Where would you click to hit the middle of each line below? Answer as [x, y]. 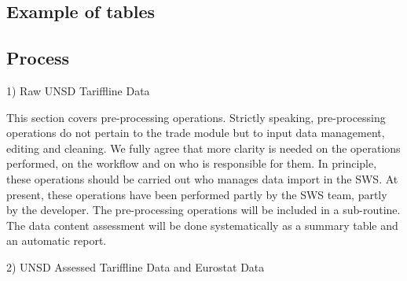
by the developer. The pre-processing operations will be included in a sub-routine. [203, 210]
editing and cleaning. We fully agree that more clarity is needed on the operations [203, 148]
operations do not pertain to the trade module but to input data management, [196, 133]
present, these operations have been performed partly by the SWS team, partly [197, 194]
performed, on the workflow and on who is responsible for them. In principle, [192, 163]
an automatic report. [57, 240]
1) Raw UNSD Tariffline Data [78, 90]
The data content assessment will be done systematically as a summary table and [202, 225]
